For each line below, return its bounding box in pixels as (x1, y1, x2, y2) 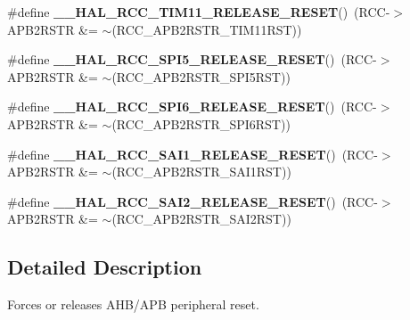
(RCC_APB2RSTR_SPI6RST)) (111, 114, 291, 133)
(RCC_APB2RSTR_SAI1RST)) (111, 162, 291, 181)
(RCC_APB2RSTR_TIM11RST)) (111, 20, 302, 38)
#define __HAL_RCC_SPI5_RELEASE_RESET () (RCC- (7, 50, 377, 69)
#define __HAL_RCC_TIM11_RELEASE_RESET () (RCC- (7, 3, 390, 21)
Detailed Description (7, 253, 202, 281)
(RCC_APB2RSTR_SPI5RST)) (111, 67, 291, 86)
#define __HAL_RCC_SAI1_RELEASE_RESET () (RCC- (7, 144, 378, 163)
